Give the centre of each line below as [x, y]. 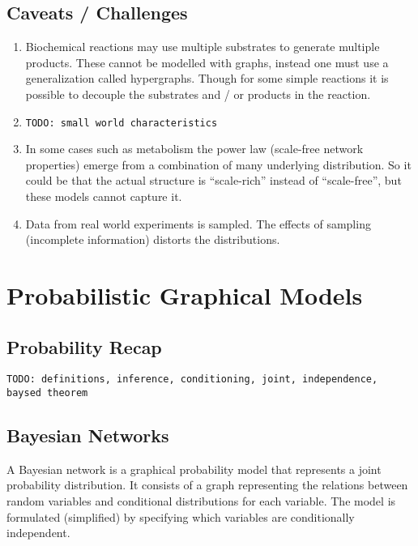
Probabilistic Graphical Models [185, 294]
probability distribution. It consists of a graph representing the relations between [207, 485]
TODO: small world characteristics [122, 123]
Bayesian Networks [88, 435]
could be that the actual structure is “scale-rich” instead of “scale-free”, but [213, 180]
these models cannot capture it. [104, 196]
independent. [38, 533]
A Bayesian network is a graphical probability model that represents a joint [194, 469]
